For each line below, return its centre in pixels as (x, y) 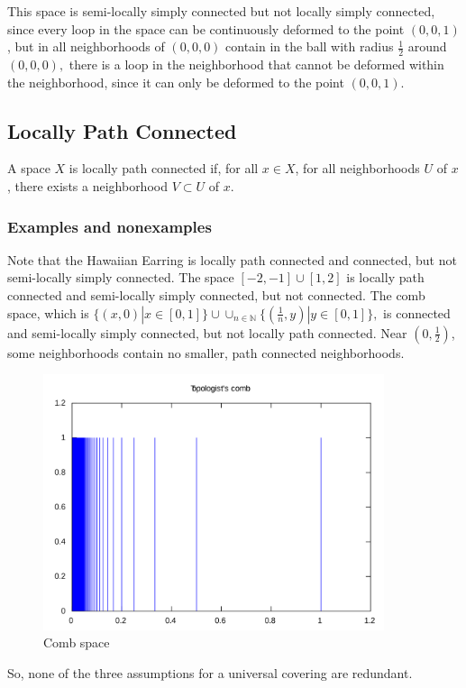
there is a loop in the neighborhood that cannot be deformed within (256, 64)
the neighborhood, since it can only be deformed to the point (176, 82)
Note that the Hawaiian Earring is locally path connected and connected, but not (232, 259)
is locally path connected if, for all (164, 168)
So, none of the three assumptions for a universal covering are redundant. (210, 672)
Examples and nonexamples (110, 226)
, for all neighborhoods (357, 168)
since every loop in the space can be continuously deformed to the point (206, 28)
